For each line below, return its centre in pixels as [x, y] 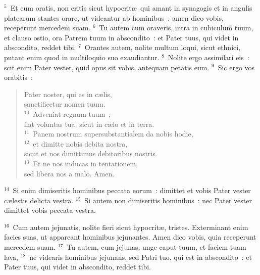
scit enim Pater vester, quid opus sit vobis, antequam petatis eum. [107, 67]
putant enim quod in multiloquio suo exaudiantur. [82, 57]
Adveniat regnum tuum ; [72, 113]
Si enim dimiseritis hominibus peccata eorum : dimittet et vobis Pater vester [132, 190]
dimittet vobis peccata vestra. [50, 210]
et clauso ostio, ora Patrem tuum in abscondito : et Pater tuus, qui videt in [121, 37]
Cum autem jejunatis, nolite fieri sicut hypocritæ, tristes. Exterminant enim [131, 227]
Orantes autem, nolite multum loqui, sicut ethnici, [163, 47]
